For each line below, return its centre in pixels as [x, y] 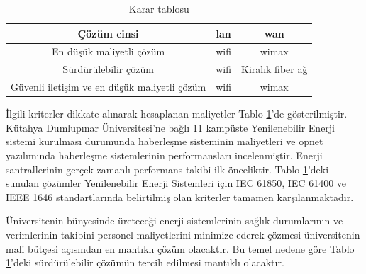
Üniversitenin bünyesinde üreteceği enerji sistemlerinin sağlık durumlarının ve [174, 221]
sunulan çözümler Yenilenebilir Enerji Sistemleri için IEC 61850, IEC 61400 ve [176, 183]
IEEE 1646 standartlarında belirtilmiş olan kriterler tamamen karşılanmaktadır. [180, 196]
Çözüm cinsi [108, 33]
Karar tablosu [159, 8]
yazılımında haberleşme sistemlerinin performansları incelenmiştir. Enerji [164, 155]
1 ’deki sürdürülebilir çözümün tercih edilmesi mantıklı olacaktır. [145, 262]
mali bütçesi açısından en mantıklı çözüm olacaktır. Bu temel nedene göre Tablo [180, 248]
